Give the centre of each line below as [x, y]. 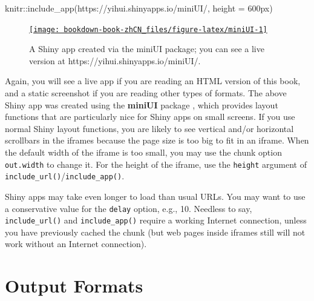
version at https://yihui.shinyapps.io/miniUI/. [115, 60]
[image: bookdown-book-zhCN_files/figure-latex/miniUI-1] [148, 29]
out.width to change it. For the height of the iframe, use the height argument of [156, 164]
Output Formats [74, 286]
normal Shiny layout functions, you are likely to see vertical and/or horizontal [149, 128]
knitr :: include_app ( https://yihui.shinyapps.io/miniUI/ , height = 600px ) [139, 8]
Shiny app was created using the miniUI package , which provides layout [142, 104]
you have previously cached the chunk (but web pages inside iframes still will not [155, 232]
